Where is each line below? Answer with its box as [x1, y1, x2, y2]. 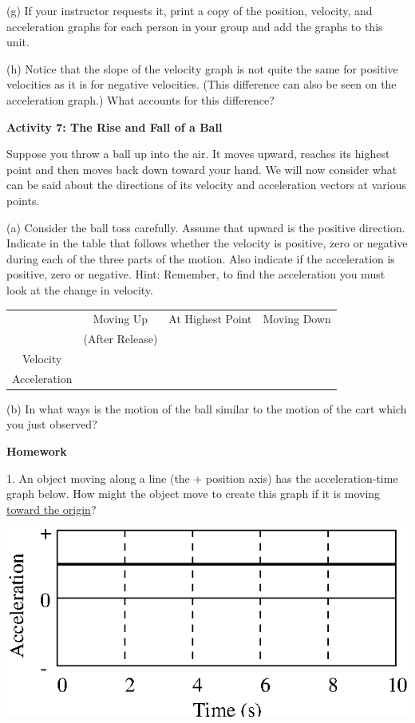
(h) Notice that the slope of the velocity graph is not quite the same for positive [6, 60, 398, 77]
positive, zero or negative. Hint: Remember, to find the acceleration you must [6, 266, 385, 282]
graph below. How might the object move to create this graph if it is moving [6, 485, 381, 502]
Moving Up [93, 310, 148, 327]
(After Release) [83, 330, 158, 347]
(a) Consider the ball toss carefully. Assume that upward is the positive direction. [6, 219, 405, 235]
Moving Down [263, 310, 331, 327]
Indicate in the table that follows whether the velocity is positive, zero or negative [6, 235, 408, 251]
